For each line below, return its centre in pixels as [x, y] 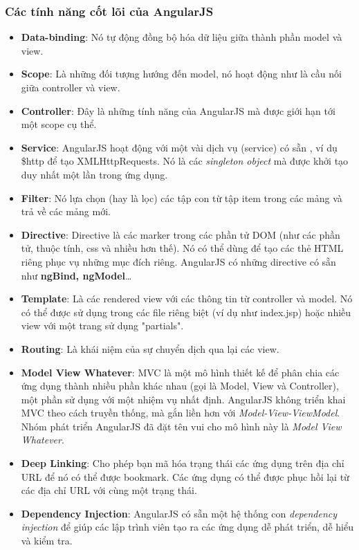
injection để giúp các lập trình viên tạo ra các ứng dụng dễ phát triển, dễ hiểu [187, 527]
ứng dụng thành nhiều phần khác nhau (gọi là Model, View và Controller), [180, 386]
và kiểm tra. [47, 541]
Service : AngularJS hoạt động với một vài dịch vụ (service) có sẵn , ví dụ [179, 147]
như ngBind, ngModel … [76, 275]
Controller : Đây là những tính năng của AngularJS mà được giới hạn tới [178, 110]
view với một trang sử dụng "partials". [102, 326]
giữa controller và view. [71, 87]
